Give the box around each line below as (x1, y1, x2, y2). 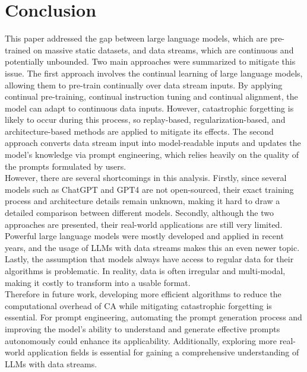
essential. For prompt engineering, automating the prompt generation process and (5, 311, 302, 323)
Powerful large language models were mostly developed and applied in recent (5, 230, 284, 242)
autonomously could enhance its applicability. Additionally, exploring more (5, 334, 277, 346)
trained (5, 43, 31, 56)
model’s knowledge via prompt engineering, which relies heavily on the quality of (5, 148, 299, 161)
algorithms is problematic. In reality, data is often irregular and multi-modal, (5, 265, 286, 276)
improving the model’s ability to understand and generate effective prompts (5, 322, 280, 335)
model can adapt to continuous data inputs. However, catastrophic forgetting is (5, 101, 294, 114)
